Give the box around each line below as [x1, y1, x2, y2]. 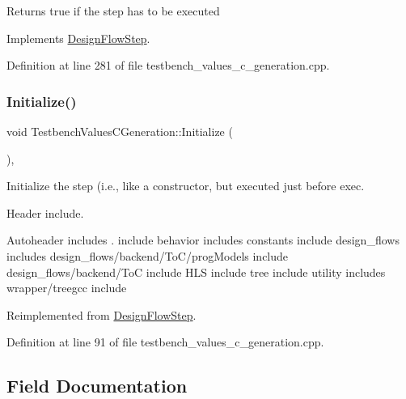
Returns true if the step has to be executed [6, 2, 220, 19]
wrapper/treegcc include [6, 279, 127, 296]
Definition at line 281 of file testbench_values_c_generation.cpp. [6, 57, 330, 74]
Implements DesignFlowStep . [6, 29, 150, 46]
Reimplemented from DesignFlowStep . [6, 306, 197, 323]
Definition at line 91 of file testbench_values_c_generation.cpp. [6, 333, 324, 350]
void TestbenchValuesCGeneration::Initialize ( [6, 123, 233, 139]
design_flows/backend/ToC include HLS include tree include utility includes [6, 263, 386, 280]
